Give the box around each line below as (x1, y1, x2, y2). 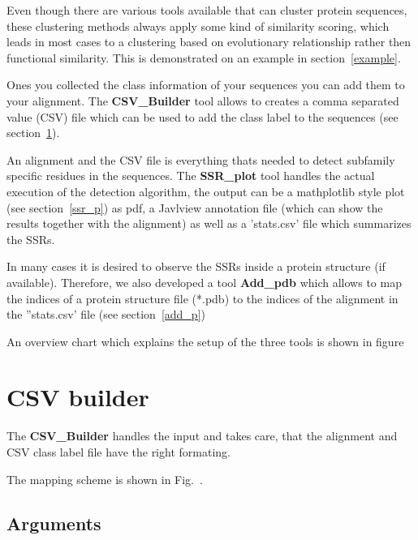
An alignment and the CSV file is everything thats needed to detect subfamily (6, 151, 395, 168)
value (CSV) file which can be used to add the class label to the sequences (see (6, 108, 399, 125)
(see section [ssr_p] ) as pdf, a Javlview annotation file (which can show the (6, 199, 383, 216)
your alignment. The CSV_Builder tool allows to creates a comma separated (6, 92, 399, 109)
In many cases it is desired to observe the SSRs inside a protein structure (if (6, 258, 386, 275)
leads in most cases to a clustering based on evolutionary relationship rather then (6, 33, 412, 50)
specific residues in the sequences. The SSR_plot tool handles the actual (6, 167, 375, 184)
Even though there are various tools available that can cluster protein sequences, (6, 2, 407, 18)
